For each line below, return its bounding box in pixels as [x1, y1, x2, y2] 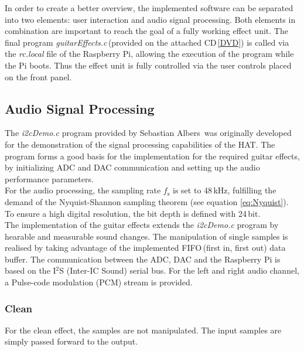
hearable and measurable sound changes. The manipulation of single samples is [5, 230, 288, 242]
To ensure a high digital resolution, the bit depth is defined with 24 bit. [5, 207, 261, 219]
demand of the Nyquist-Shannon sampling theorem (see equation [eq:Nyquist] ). [5, 195, 289, 207]
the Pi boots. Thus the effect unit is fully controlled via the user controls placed [5, 59, 292, 71]
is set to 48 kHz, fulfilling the [173, 184, 276, 196]
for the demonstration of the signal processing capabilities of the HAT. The [5, 138, 275, 150]
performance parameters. [5, 172, 94, 185]
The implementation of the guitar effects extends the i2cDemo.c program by [5, 219, 279, 231]
